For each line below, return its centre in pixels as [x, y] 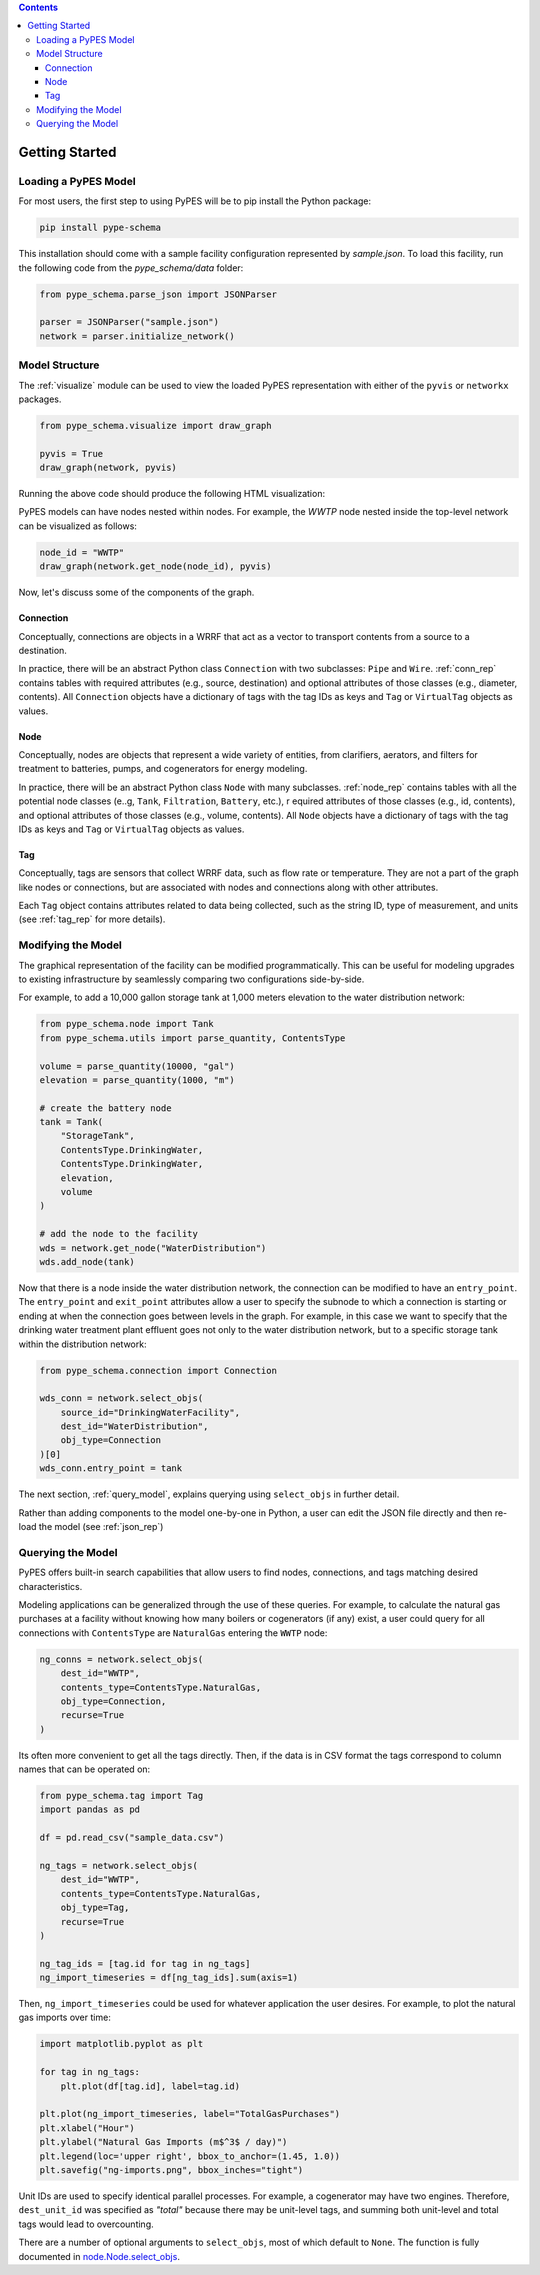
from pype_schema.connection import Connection [158, 1370]
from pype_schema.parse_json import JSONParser [158, 294]
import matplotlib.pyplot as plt [121, 2044]
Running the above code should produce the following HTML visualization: [171, 494]
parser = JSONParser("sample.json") [129, 322]
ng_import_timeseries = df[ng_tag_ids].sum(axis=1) [169, 1978]
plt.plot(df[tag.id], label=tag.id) [150, 2086]
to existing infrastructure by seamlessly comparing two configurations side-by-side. [191, 979]
